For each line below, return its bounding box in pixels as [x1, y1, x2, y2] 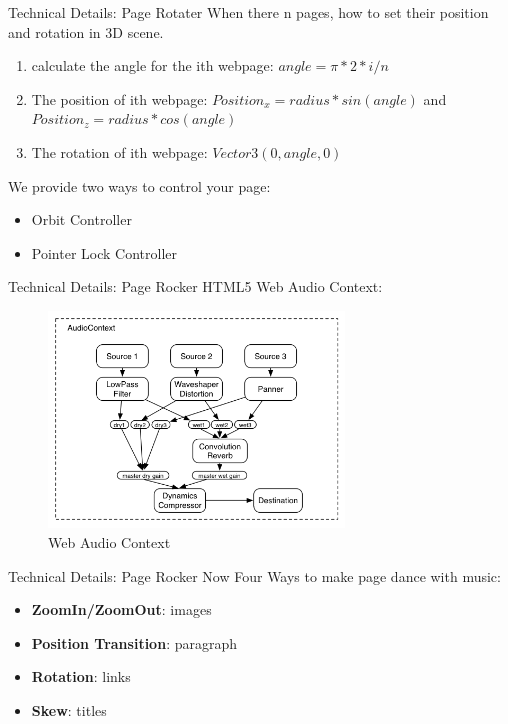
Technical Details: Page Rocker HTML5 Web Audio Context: [8, 276, 383, 297]
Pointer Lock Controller [31, 242, 177, 263]
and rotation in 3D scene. [8, 21, 164, 42]
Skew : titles [31, 699, 107, 720]
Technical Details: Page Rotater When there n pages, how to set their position [8, 2, 489, 22]
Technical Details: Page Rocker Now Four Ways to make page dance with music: [8, 565, 501, 586]
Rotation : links [31, 666, 131, 687]
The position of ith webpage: [31, 88, 208, 109]
